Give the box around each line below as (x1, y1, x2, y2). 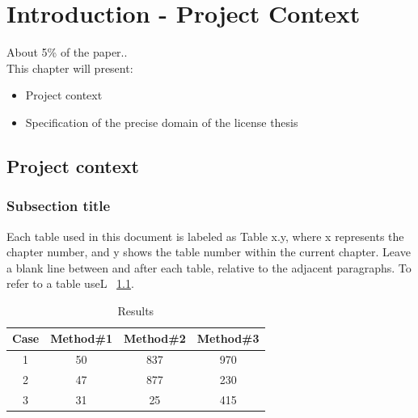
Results (117, 302, 154, 319)
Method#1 (50, 330, 112, 347)
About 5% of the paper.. (6, 44, 128, 61)
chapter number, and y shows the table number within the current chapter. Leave (6, 243, 411, 260)
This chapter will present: (6, 59, 133, 76)
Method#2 (123, 330, 186, 347)
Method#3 (196, 330, 260, 347)
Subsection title (6, 196, 111, 216)
